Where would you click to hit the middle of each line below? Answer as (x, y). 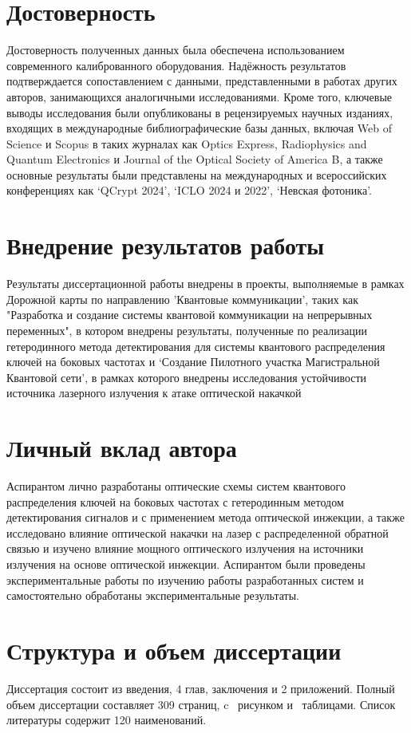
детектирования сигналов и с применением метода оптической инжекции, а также (205, 517)
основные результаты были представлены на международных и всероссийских (197, 174)
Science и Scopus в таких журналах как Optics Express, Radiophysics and (187, 143)
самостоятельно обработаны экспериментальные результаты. (153, 595)
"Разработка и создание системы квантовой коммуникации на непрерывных (190, 315)
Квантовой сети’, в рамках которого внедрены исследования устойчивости (187, 377)
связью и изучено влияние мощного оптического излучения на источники (185, 548)
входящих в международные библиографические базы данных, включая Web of (199, 128)
